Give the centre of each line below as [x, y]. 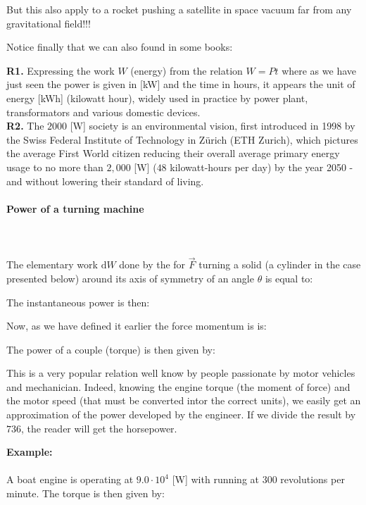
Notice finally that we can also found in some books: [120, 47]
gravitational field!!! [49, 23]
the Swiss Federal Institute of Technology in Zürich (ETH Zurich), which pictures [182, 139]
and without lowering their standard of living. [105, 181]
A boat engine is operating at [70, 479]
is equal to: [289, 278]
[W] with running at [216, 479]
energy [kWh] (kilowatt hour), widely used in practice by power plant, [157, 98]
